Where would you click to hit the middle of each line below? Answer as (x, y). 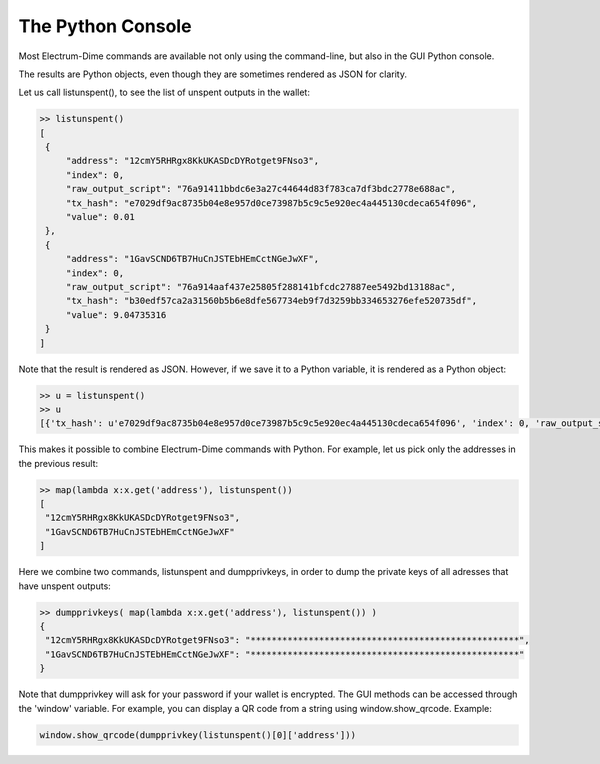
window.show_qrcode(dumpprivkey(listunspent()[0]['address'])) (198, 734)
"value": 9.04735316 (116, 314)
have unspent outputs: (65, 586)
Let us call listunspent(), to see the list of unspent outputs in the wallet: (164, 92)
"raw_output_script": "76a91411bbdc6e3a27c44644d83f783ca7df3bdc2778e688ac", (261, 189)
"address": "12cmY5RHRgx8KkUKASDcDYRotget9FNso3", (192, 161)
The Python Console (105, 26)
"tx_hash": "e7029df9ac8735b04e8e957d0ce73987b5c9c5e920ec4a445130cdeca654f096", (271, 203)
